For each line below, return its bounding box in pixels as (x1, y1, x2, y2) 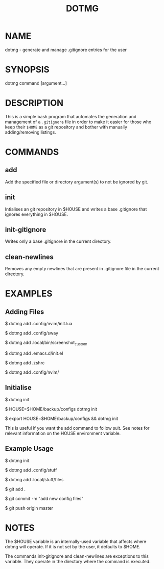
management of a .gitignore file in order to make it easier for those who (5, 119, 152, 125)
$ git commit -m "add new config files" (5, 495, 84, 501)
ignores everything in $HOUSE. (5, 211, 68, 217)
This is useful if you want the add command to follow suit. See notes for (5, 425, 150, 431)
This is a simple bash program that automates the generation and (5, 113, 137, 119)
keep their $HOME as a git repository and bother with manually (5, 124, 127, 130)
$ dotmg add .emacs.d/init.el (5, 350, 63, 356)
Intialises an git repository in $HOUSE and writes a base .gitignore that (5, 206, 147, 212)
